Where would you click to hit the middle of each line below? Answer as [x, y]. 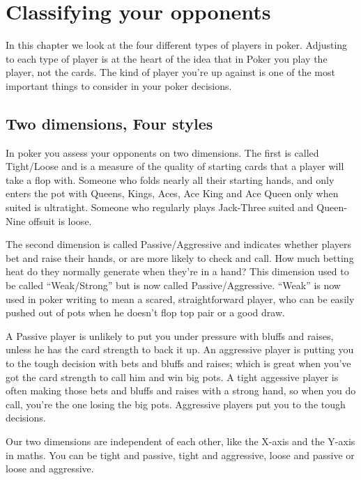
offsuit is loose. [60, 220]
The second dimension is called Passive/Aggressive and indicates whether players [179, 244]
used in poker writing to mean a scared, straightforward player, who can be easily [180, 299]
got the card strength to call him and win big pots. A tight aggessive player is [172, 377]
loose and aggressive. [50, 469]
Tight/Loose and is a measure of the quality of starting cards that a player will [175, 166]
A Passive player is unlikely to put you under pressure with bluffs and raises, [170, 335]
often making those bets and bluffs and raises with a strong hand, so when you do [181, 390]
